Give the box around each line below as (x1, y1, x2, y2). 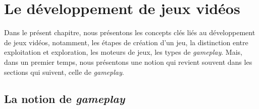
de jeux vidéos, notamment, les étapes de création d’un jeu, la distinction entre (4, 37, 248, 47)
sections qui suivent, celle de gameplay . (4, 66, 124, 77)
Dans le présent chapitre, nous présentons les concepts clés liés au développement (4, 27, 255, 38)
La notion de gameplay (4, 91, 125, 106)
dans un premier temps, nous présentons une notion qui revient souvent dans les (4, 56, 252, 67)
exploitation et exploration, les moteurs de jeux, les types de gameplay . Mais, (4, 47, 242, 57)
